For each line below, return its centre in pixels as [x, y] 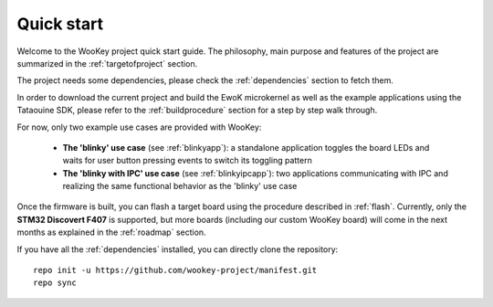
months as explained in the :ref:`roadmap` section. [111, 232]
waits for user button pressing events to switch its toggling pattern [187, 161]
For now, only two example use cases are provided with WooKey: [139, 127]
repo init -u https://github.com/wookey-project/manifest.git [175, 270]
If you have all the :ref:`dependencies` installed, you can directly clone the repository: [178, 249]
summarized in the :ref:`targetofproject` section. [107, 63]
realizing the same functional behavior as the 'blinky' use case [180, 186]
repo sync [55, 283]
